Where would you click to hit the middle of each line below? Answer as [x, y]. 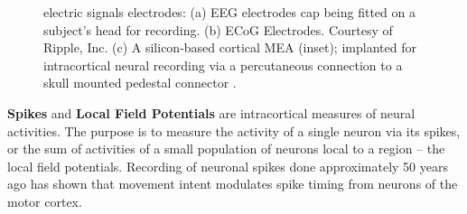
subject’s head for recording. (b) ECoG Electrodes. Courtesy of [218, 29]
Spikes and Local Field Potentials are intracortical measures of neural [211, 112]
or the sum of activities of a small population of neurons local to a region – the [226, 149]
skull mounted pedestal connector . [140, 83]
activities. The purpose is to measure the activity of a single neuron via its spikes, [234, 130]
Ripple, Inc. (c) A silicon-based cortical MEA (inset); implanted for [230, 47]
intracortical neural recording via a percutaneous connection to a [223, 65]
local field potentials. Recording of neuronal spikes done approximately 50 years [228, 166]
